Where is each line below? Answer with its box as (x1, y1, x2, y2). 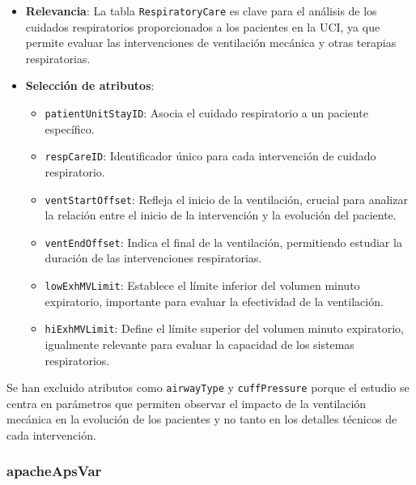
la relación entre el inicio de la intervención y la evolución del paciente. (45, 206, 397, 223)
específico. (45, 120, 95, 137)
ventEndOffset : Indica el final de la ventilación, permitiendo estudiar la (45, 233, 402, 250)
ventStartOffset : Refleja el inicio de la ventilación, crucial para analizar (45, 190, 408, 207)
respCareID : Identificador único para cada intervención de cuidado (45, 147, 376, 164)
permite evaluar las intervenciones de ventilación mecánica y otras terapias (25, 34, 397, 51)
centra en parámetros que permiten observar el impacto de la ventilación (6, 394, 367, 411)
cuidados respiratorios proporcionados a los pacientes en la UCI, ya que (25, 18, 380, 35)
